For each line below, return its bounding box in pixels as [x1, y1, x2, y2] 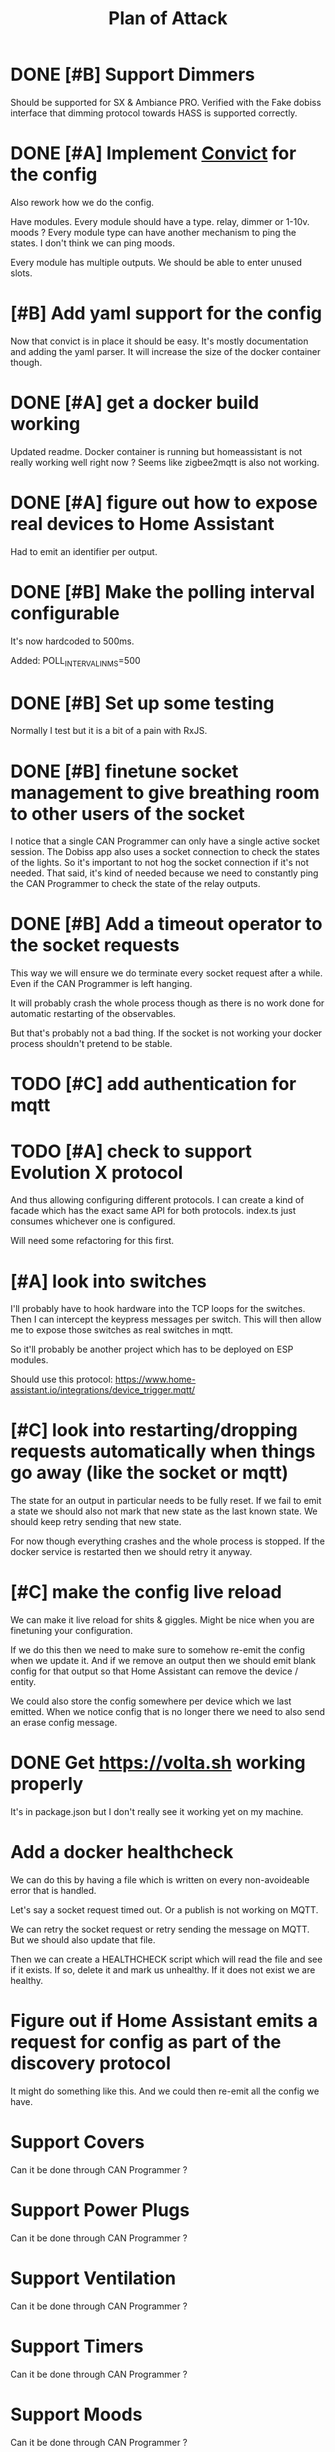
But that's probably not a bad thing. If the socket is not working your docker [10, 1027, 323, 1039]
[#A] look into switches [10, 1270, 207, 1292]
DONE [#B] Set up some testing [10, 692, 275, 714]
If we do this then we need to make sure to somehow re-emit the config [10, 1644, 306, 1656]
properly [10, 1773, 84, 1796]
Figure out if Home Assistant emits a [10, 2010, 318, 2032]
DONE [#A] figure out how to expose [10, 491, 318, 514]
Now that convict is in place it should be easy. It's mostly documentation [10, 335, 309, 347]
